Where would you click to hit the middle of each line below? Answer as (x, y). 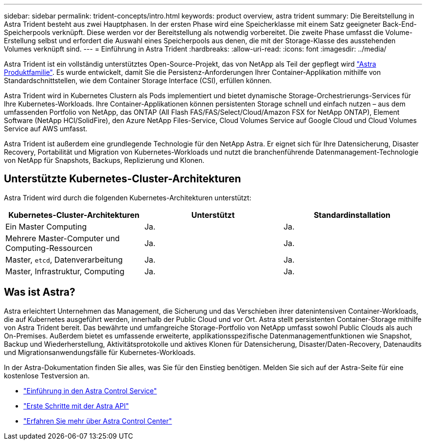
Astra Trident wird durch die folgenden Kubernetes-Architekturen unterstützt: (128, 197)
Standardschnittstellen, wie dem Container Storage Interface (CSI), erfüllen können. (138, 80)
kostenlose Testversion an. (47, 375)
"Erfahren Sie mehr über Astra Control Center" (98, 421)
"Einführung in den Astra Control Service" (90, 391)
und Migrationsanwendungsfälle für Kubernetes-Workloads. (100, 352)
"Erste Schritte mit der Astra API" (76, 406)
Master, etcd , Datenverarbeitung (64, 259)
